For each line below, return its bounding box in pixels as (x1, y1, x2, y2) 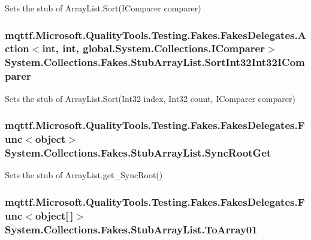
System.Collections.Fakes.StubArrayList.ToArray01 (5, 221, 258, 236)
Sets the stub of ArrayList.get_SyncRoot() (5, 169, 163, 181)
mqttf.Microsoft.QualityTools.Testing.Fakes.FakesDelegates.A (5, 27, 306, 42)
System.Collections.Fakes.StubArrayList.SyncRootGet (5, 145, 271, 160)
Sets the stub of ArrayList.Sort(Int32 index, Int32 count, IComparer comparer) (5, 92, 295, 104)
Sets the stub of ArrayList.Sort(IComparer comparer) (5, 2, 201, 14)
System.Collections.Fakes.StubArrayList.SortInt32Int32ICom (5, 55, 305, 70)
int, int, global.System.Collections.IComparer (42, 41, 265, 56)
